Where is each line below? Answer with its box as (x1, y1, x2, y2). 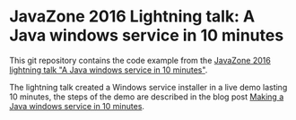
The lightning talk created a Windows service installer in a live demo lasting (9, 81, 288, 92)
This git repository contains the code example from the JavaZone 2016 (9, 55, 271, 65)
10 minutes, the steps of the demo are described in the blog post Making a (9, 91, 284, 102)
